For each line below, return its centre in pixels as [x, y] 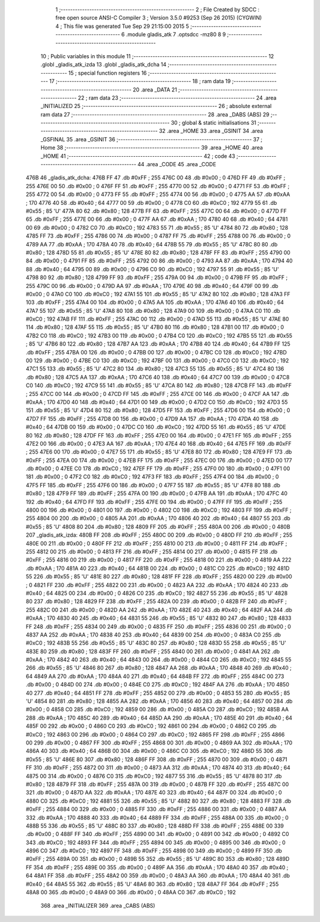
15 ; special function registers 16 [108, 73]
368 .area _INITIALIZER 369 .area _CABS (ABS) [98, 906]
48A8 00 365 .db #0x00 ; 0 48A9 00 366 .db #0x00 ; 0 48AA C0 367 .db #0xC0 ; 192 [131, 892]
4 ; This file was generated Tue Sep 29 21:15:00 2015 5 [122, 26]
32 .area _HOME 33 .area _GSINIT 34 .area [211, 131]
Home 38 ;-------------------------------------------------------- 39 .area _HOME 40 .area [152, 148]
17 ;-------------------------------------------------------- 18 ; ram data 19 [140, 81]
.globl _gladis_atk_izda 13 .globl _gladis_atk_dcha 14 [103, 65]
